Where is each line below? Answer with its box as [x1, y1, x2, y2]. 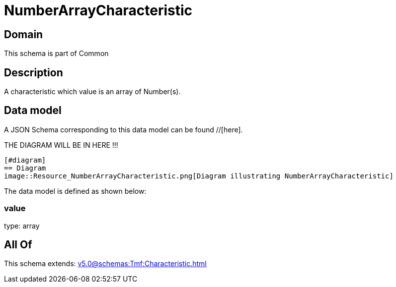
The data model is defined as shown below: [4, 186, 147, 195]
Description [4, 66, 63, 79]
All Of [4, 238, 32, 251]
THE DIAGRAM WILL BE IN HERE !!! [4, 140, 118, 149]
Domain [4, 28, 43, 41]
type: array [4, 221, 40, 230]
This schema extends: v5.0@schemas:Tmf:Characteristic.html [4, 259, 207, 268]
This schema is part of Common [4, 49, 109, 58]
